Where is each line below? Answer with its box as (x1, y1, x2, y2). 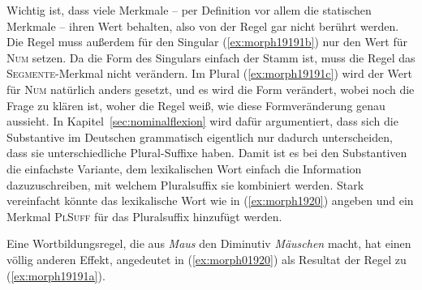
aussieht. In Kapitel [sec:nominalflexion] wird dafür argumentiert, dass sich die (6, 113, 398, 130)
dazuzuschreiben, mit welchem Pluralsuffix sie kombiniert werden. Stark (6, 176, 364, 193)
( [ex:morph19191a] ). (6, 267, 105, 284)
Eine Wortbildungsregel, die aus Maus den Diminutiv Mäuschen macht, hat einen (6, 235, 411, 252)
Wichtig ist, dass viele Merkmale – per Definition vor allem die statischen (6, 2, 372, 18)
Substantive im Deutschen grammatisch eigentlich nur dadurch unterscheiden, (6, 128, 393, 145)
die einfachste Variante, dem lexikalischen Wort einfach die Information (6, 160, 362, 177)
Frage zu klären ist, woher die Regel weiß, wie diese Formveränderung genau (6, 96, 385, 113)
